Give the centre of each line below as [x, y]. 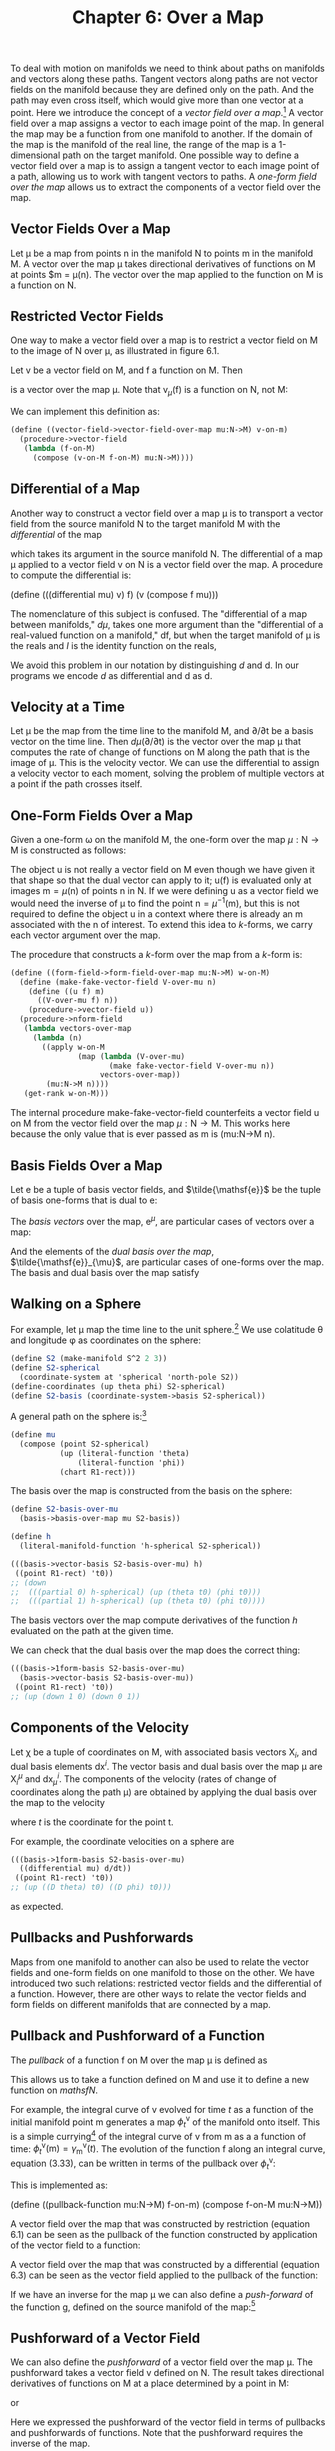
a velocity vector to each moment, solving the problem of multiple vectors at [167, 773]
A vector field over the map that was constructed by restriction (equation [160, 2223]
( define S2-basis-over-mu [64, 1509]
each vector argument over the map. [85, 935]
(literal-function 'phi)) [131, 1462]
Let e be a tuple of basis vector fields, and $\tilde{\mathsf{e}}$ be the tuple [166, 1189]
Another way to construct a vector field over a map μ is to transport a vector [167, 513]
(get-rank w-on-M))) [66, 1094]
